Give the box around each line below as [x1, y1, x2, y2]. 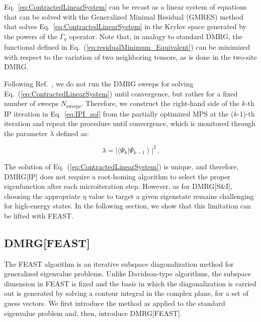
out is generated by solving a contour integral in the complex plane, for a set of [4, 288, 248, 298]
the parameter [4, 128, 48, 138]
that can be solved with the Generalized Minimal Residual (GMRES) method [4, 11, 243, 22]
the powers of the [4, 31, 57, 41]
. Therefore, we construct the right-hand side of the [81, 98, 240, 109]
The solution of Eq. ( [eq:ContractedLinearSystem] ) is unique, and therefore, [4, 161, 239, 171]
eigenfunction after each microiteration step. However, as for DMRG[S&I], [4, 181, 232, 191]
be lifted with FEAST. [4, 210, 74, 221]
